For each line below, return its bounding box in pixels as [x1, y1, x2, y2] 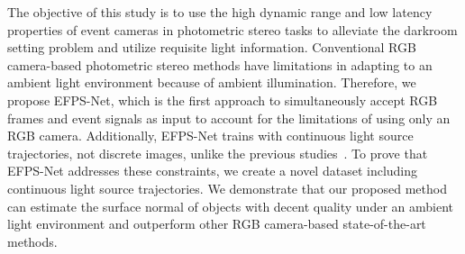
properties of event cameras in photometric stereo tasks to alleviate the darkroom [7, 20, 458, 39]
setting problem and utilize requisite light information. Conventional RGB [7, 38, 416, 57]
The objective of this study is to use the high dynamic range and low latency [7, 3, 433, 21]
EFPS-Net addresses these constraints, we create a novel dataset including [7, 161, 418, 180]
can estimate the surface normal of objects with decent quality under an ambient [7, 196, 453, 215]
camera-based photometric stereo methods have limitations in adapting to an [7, 55, 433, 74]
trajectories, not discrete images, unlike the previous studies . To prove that [7, 143, 428, 162]
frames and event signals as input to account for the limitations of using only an [7, 108, 451, 127]
